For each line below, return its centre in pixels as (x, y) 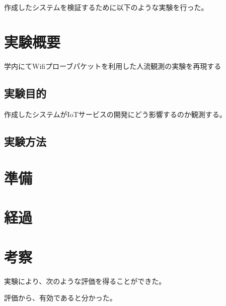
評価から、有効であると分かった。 (60, 298)
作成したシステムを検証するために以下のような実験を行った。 (106, 7)
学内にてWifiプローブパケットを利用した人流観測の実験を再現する (113, 66)
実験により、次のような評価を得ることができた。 (85, 281)
